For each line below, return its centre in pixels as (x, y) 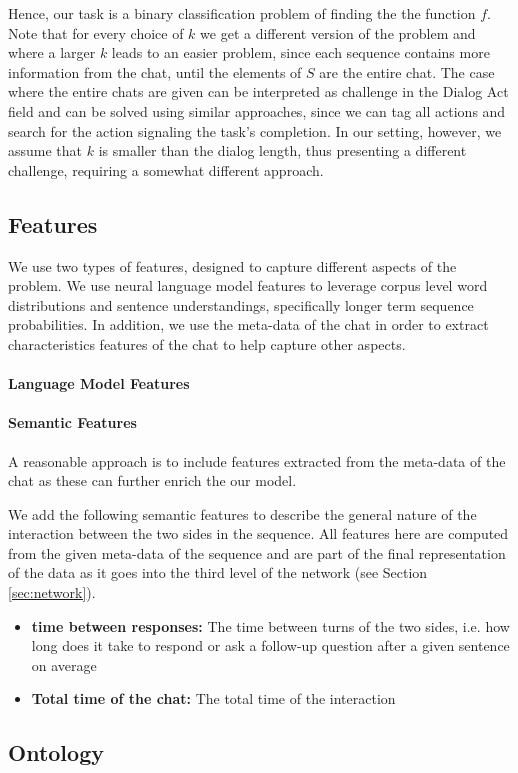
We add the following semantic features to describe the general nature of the (242, 513)
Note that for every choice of (96, 32)
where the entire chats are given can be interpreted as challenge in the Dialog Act (258, 91)
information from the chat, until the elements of (155, 71)
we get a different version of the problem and (338, 32)
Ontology (56, 752)
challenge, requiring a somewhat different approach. (166, 169)
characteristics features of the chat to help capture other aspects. (207, 343)
